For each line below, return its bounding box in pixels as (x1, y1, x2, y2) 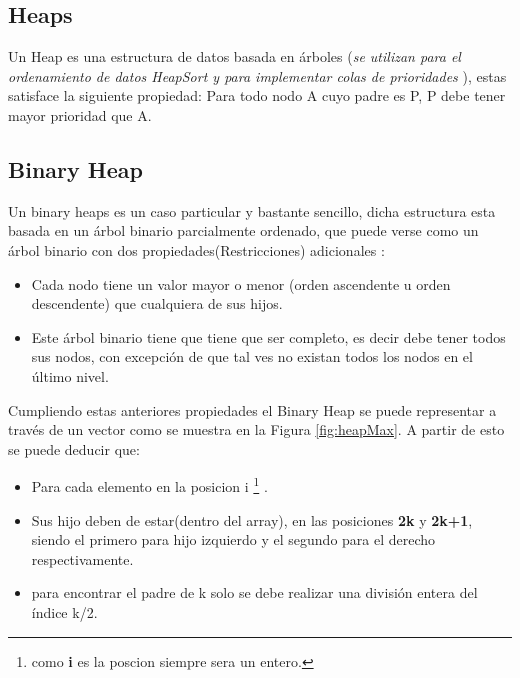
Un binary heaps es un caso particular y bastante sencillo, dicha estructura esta (8, 200, 496, 221)
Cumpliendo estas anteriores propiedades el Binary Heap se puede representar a (8, 399, 497, 420)
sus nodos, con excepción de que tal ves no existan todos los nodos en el (31, 346, 473, 367)
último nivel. (31, 365, 109, 386)
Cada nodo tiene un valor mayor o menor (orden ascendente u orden (31, 273, 451, 294)
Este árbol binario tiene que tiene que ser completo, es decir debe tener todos (31, 326, 506, 347)
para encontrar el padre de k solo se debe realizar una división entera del (31, 582, 478, 603)
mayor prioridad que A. (8, 104, 152, 125)
